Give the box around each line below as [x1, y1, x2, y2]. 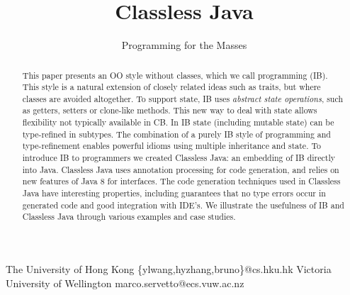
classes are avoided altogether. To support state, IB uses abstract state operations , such [22, 92, 344, 104]
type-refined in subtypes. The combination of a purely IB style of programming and [22, 128, 331, 140]
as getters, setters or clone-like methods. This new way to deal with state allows [22, 104, 317, 116]
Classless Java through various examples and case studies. [22, 211, 236, 223]
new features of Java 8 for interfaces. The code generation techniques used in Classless [22, 175, 341, 187]
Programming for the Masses [121, 38, 247, 52]
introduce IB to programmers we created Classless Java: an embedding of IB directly [22, 152, 336, 164]
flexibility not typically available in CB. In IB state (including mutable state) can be [22, 116, 334, 128]
